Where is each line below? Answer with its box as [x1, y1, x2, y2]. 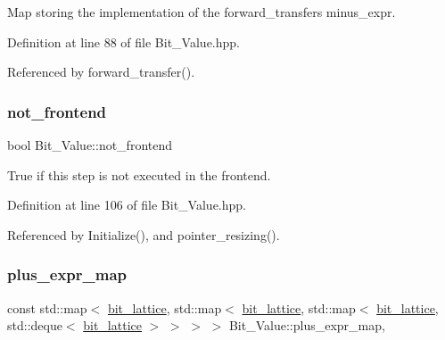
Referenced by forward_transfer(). [7, 62, 195, 81]
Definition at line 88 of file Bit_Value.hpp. [7, 32, 240, 51]
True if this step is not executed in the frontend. [7, 165, 271, 184]
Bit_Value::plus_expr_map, [228, 316, 385, 335]
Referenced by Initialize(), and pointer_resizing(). [7, 225, 280, 244]
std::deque [7, 316, 62, 335]
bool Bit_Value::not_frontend [7, 136, 173, 153]
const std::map [7, 298, 87, 317]
